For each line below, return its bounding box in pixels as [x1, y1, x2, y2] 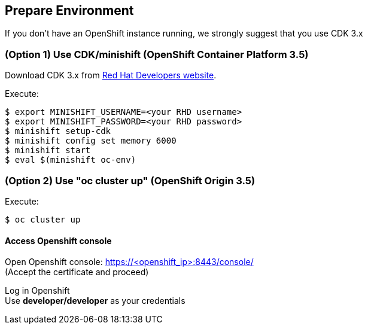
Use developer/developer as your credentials [5, 296, 185, 306]
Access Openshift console [5, 235, 112, 246]
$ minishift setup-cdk [5, 126, 111, 136]
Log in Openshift [5, 285, 70, 296]
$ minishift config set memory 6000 [5, 136, 177, 146]
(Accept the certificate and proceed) [5, 267, 149, 278]
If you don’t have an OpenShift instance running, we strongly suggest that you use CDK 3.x [5, 28, 363, 39]
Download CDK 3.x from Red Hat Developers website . [5, 70, 217, 81]
